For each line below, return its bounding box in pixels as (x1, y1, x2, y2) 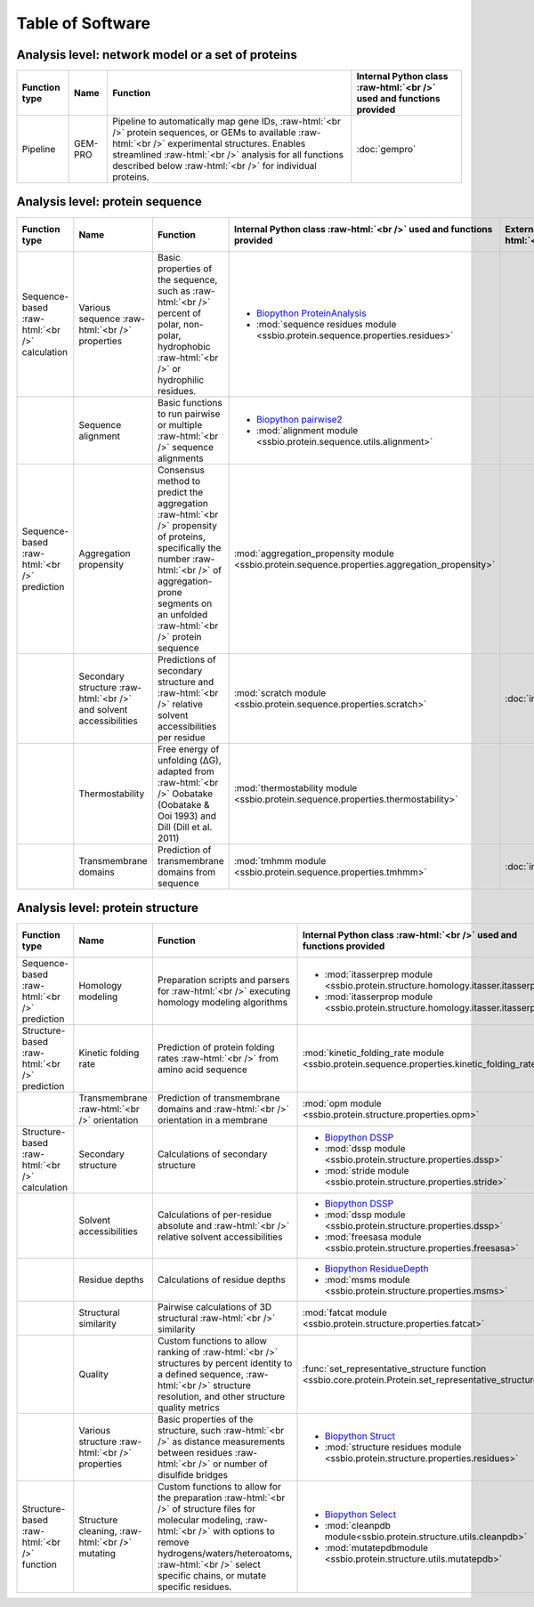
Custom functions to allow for (157, 1481, 282, 1493)
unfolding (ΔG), (157, 754, 222, 766)
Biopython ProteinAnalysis (255, 307, 367, 319)
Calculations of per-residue (157, 1208, 272, 1221)
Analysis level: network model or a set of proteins (16, 47, 297, 62)
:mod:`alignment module (255, 424, 359, 436)
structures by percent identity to (157, 1357, 293, 1369)
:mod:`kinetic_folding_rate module (302, 1046, 445, 1059)
